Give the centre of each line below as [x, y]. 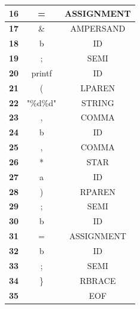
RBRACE [98, 280]
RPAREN [98, 191]
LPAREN [98, 87]
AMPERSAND [98, 28]
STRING [98, 102]
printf [41, 72]
